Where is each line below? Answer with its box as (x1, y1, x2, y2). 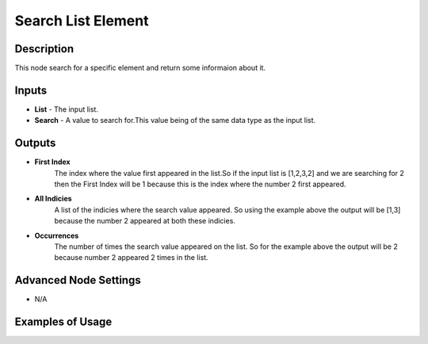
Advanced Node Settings (14, 273, 142, 287)
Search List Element (14, 12, 149, 29)
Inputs (14, 83, 48, 97)
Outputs (14, 136, 56, 150)
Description (14, 42, 75, 55)
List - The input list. (34, 104, 99, 114)
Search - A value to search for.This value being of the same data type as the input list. (34, 116, 316, 125)
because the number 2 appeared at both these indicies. (54, 216, 235, 226)
